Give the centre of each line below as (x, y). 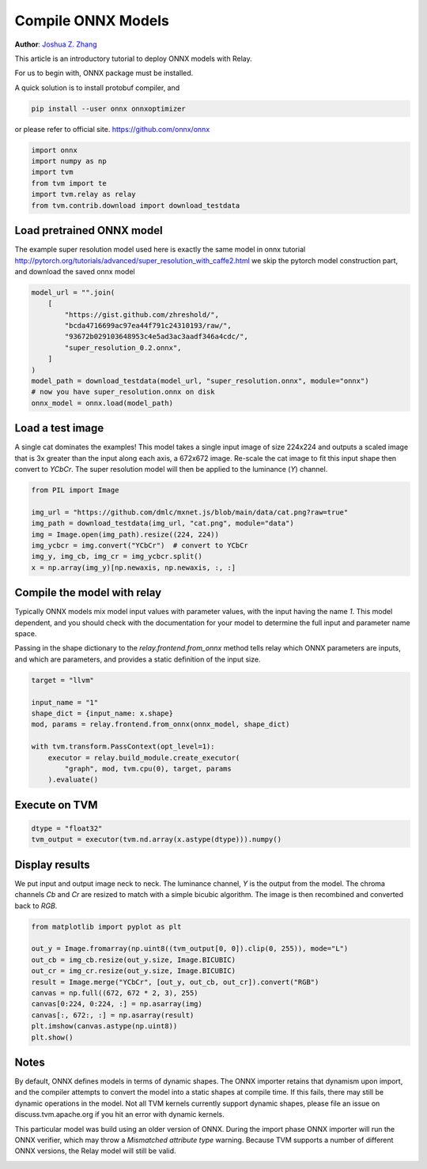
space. (26, 634)
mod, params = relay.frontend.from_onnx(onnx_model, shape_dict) (161, 724)
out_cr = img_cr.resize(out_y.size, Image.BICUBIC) (134, 971)
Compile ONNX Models (92, 21)
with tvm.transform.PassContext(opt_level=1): (123, 747)
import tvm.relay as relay (83, 194)
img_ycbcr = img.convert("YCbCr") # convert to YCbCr (140, 546)
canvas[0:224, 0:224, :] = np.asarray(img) (117, 1004)
